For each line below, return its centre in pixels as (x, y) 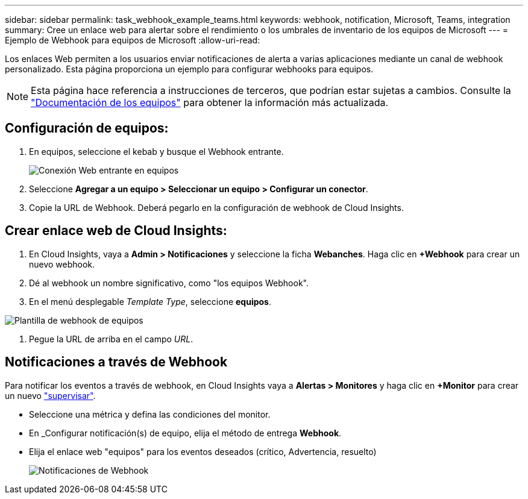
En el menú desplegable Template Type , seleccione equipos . (150, 301)
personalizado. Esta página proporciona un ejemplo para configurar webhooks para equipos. (189, 69)
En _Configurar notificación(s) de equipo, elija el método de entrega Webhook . (185, 433)
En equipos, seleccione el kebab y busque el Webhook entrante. (156, 151)
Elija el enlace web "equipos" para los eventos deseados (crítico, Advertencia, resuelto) (203, 451)
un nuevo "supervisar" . (50, 395)
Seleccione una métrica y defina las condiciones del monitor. (150, 414)
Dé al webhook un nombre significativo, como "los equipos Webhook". (169, 283)
